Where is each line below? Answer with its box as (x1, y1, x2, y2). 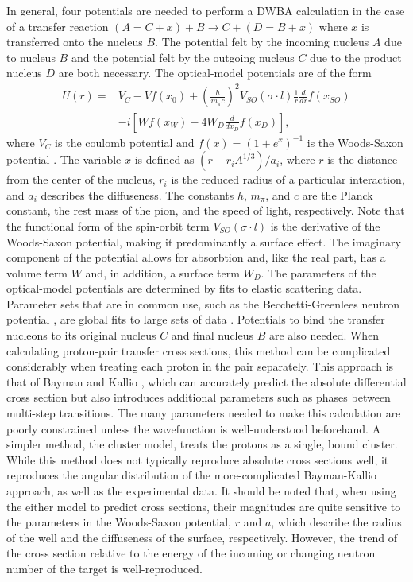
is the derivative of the (270, 217, 380, 234)
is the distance (327, 151, 398, 168)
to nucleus (6, 48, 56, 65)
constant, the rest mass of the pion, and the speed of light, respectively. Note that (6, 202, 405, 219)
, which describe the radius (271, 514, 402, 530)
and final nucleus (171, 327, 254, 343)
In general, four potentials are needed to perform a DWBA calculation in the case (6, 2, 405, 18)
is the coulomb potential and (55, 134, 195, 150)
